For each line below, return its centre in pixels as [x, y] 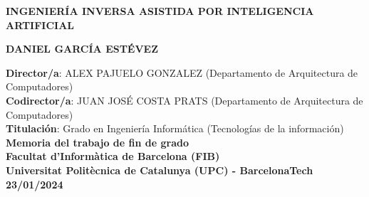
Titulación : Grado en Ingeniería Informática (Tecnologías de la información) [175, 128]
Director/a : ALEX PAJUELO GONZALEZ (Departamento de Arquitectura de [182, 72]
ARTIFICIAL [40, 25]
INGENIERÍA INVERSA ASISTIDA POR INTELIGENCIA [160, 11]
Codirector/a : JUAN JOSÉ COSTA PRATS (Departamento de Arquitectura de [184, 100]
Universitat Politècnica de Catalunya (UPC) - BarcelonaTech [160, 170]
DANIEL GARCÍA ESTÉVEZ [82, 49]
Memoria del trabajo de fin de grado [97, 142]
